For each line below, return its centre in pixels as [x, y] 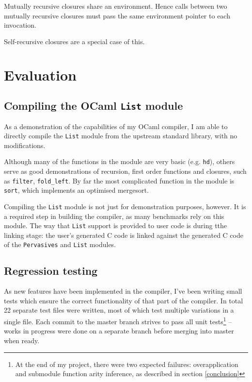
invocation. [20, 25]
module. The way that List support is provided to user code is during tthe [116, 225]
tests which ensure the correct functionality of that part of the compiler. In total [124, 300]
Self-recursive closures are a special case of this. [74, 41]
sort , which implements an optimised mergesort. [76, 190]
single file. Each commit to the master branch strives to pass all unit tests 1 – [118, 321]
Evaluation [40, 75]
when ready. [22, 340]
